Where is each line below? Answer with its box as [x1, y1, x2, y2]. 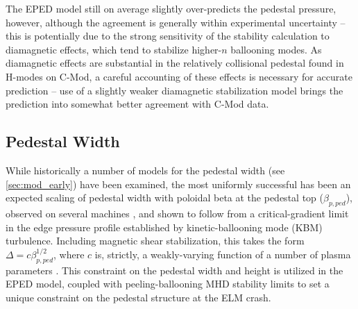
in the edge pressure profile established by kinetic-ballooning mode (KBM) [6, 219, 323, 234]
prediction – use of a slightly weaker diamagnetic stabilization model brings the [6, 83, 343, 97]
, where [53, 247, 85, 261]
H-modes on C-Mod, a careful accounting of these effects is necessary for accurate [6, 69, 352, 83]
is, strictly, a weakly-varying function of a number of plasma [94, 247, 351, 261]
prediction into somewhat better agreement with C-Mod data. [6, 97, 269, 111]
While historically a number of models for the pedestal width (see [6, 162, 285, 177]
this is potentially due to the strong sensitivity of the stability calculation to [6, 28, 330, 43]
